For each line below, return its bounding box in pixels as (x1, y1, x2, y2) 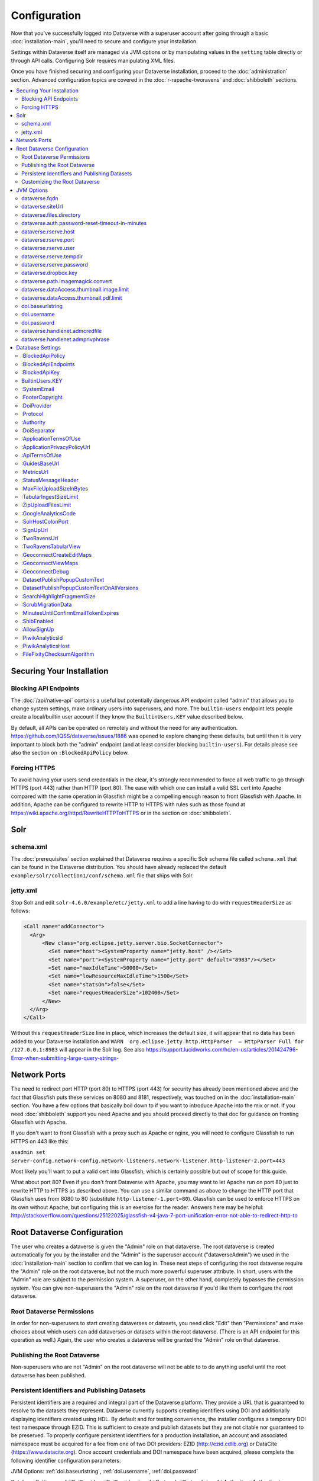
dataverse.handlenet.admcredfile (21, 328, 102, 335)
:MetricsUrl (21, 468, 48, 475)
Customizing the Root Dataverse (21, 178, 100, 185)
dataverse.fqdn (21, 194, 58, 201)
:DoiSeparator (21, 427, 56, 434)
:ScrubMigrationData (21, 601, 72, 608)
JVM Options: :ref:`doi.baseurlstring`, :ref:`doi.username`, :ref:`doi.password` (11, 1467, 198, 1474)
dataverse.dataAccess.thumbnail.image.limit (21, 286, 129, 293)
